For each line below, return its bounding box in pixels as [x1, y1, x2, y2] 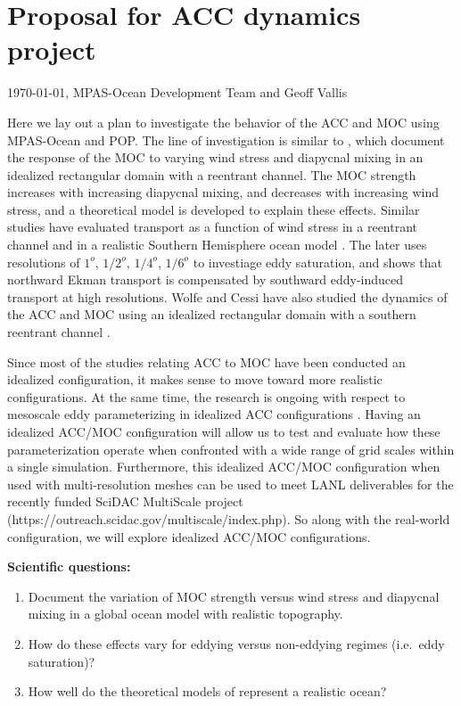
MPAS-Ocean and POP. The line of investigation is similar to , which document [7, 130, 445, 149]
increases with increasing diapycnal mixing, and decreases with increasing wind [7, 183, 440, 201]
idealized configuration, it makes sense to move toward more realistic [7, 370, 383, 389]
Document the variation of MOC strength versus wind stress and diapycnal [28, 587, 440, 605]
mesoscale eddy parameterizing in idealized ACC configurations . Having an [7, 405, 421, 423]
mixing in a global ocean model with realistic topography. [28, 604, 343, 623]
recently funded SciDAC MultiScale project [7, 492, 243, 511]
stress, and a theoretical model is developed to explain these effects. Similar [7, 200, 420, 218]
